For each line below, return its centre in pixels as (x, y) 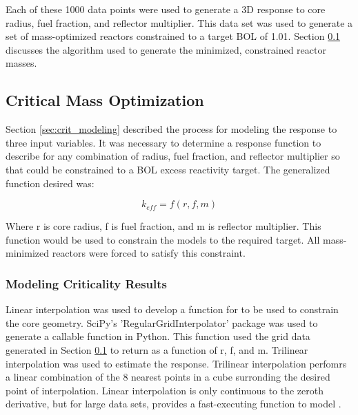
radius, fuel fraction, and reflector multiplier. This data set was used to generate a (179, 22)
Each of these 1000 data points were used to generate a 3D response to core (166, 9)
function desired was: (50, 183)
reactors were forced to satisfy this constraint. (149, 253)
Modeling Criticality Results (87, 283)
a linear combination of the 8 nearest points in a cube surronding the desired (168, 377)
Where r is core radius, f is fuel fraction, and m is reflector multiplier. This (163, 226)
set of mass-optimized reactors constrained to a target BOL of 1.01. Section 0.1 (173, 36)
